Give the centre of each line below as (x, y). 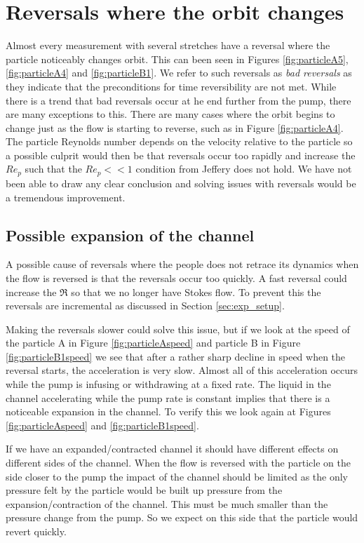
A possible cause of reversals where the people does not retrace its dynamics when (182, 264)
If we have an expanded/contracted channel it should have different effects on (172, 449)
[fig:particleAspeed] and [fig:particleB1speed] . (102, 425)
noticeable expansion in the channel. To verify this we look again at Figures (168, 411)
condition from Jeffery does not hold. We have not (244, 169)
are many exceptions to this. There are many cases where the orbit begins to (170, 114)
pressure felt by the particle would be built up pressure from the (144, 490)
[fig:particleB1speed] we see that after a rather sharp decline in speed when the (176, 356)
